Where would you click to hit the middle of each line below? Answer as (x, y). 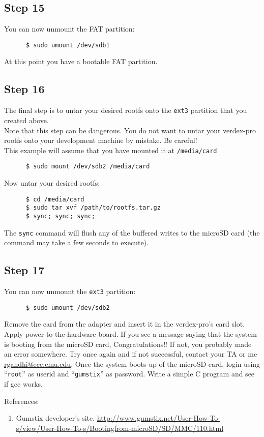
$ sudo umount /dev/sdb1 (68, 45)
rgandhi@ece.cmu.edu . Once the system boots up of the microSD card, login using (132, 363)
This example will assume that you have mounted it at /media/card (111, 150)
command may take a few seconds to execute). (76, 242)
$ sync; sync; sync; (60, 216)
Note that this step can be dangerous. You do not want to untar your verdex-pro (130, 130)
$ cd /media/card (55, 199)
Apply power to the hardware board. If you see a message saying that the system (130, 333)
